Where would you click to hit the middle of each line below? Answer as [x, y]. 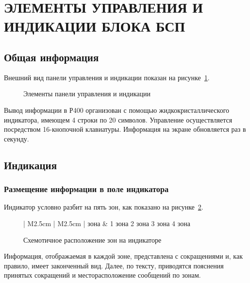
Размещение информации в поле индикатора [86, 189]
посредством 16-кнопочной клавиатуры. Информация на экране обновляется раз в [125, 129]
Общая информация [51, 57]
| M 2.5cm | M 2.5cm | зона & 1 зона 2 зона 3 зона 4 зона [107, 223]
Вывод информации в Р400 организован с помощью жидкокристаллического [117, 110]
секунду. [17, 138]
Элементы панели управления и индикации [87, 94]
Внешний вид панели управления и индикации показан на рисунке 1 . [107, 77]
